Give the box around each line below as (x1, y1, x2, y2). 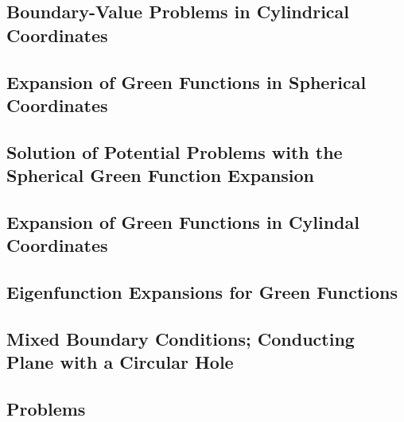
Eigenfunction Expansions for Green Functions (6, 280, 398, 304)
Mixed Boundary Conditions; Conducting (6, 326, 355, 350)
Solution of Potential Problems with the (6, 139, 343, 164)
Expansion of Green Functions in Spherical (6, 69, 367, 94)
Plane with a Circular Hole (6, 350, 234, 374)
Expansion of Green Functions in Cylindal (6, 209, 359, 234)
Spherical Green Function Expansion (6, 163, 315, 188)
